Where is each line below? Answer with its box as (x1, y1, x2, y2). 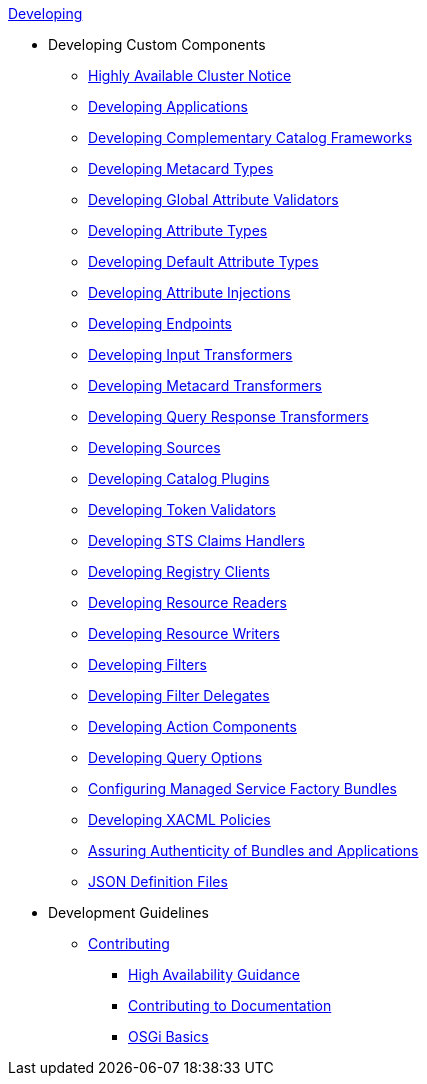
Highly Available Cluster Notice (88, 67, 292, 84)
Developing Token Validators (88, 501, 276, 518)
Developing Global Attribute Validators (88, 191, 339, 208)
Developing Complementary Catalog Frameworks (88, 129, 413, 146)
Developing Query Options (88, 749, 263, 766)
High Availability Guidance (128, 966, 300, 983)
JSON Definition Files (88, 873, 228, 890)
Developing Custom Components (48, 36, 266, 53)
